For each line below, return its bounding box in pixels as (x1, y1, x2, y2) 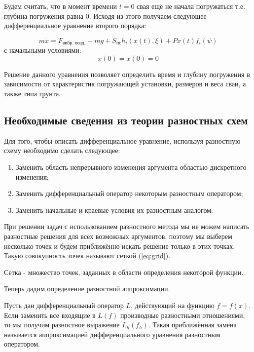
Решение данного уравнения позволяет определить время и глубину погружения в (4, 69, 250, 79)
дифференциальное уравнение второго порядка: (4, 20, 146, 31)
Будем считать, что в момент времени (4, 1, 117, 11)
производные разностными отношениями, (120, 310, 245, 320)
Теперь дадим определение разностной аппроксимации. (4, 283, 170, 294)
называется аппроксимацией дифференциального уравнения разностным (4, 329, 220, 339)
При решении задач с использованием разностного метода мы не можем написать (4, 221, 250, 232)
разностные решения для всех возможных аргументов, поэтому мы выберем (4, 231, 232, 241)
